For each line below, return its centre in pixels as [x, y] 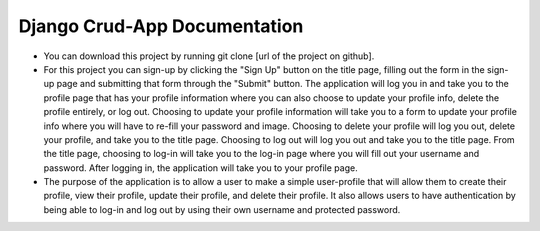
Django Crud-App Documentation [161, 26]
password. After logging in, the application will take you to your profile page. [201, 167]
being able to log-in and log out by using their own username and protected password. [222, 209]
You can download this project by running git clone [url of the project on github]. [209, 56]
